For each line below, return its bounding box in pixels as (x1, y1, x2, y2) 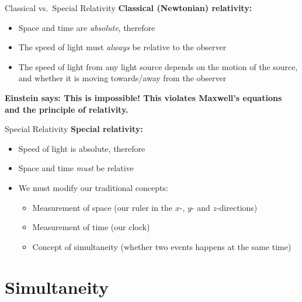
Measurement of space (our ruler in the (32, 201, 173, 213)
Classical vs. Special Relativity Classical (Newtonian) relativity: (5, 2, 252, 13)
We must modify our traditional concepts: (18, 181, 168, 193)
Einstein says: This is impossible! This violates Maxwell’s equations (5, 91, 282, 103)
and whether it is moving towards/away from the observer (18, 72, 227, 84)
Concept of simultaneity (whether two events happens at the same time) (32, 240, 291, 252)
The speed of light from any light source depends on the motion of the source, (18, 60, 298, 72)
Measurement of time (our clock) (32, 221, 150, 233)
